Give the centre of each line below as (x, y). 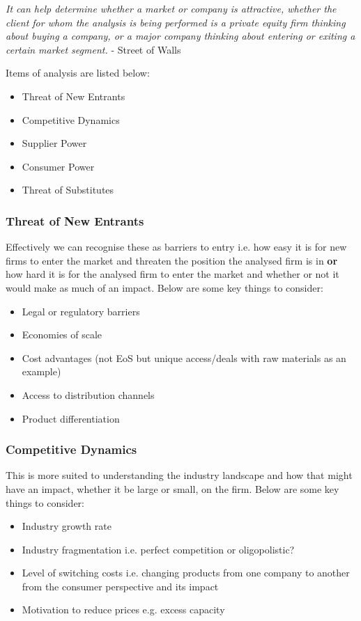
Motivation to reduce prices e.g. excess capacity (123, 610)
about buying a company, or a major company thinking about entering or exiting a (180, 36)
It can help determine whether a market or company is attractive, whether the (171, 8)
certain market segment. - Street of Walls (93, 49)
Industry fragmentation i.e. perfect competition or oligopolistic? (158, 549)
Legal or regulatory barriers (81, 311)
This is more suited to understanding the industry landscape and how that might (179, 475)
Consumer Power (58, 166)
